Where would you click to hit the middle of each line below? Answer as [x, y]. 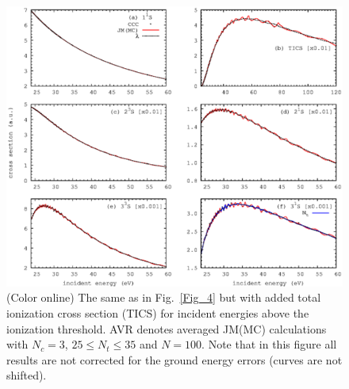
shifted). [27, 375]
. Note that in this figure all [269, 344]
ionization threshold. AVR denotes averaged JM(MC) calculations [167, 328]
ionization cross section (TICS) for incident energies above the [158, 312]
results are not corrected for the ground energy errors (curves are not [174, 359]
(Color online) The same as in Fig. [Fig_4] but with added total [164, 297]
